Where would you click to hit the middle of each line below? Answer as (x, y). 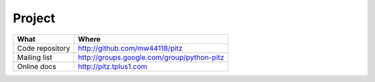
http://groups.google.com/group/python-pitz (151, 57)
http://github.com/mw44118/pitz (130, 48)
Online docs (37, 66)
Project (34, 18)
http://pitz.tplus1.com (112, 66)
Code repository (44, 48)
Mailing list (34, 57)
